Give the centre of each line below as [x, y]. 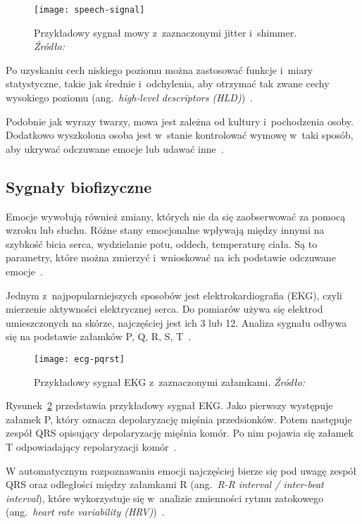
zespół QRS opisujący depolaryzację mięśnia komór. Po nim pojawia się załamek [180, 433]
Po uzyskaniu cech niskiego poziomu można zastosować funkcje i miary [160, 69]
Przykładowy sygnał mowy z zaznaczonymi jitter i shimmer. [166, 32]
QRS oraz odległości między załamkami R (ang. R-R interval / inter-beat [165, 484]
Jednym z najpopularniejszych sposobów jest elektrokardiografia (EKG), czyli [174, 295]
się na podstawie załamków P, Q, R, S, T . [99, 336]
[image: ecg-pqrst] [79, 359]
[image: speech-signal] [89, 10]
